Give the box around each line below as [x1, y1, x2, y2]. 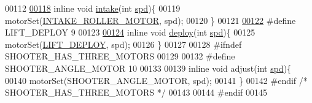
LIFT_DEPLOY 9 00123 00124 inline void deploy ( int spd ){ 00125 [5, 26, 255, 39]
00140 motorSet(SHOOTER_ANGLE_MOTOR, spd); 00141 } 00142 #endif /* [5, 74, 308, 86]
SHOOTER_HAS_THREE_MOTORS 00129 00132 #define [5, 50, 235, 63]
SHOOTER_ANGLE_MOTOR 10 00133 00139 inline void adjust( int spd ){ [5, 61, 292, 74]
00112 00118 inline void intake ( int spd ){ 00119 [5, 2, 181, 14]
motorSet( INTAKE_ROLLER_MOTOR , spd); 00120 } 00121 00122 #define [5, 13, 296, 26]
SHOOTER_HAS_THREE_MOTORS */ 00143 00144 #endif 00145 [5, 86, 268, 99]
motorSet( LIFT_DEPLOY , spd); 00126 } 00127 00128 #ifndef [5, 37, 242, 50]
